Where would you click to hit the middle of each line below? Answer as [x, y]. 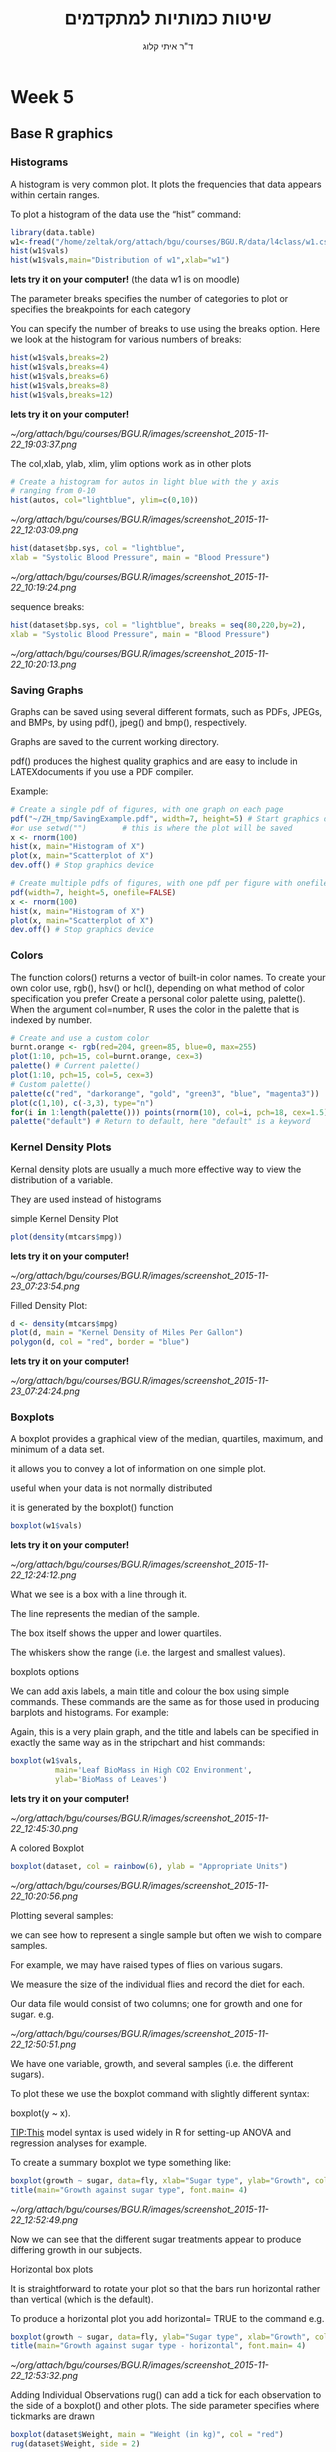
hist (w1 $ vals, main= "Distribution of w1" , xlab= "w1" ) [120, 260]
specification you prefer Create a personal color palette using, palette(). [158, 998]
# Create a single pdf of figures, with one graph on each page [147, 809]
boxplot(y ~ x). [41, 2113]
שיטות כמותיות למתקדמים [168, 18]
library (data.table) [53, 232]
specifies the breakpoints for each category [101, 309]
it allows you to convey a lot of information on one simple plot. [138, 1469]
